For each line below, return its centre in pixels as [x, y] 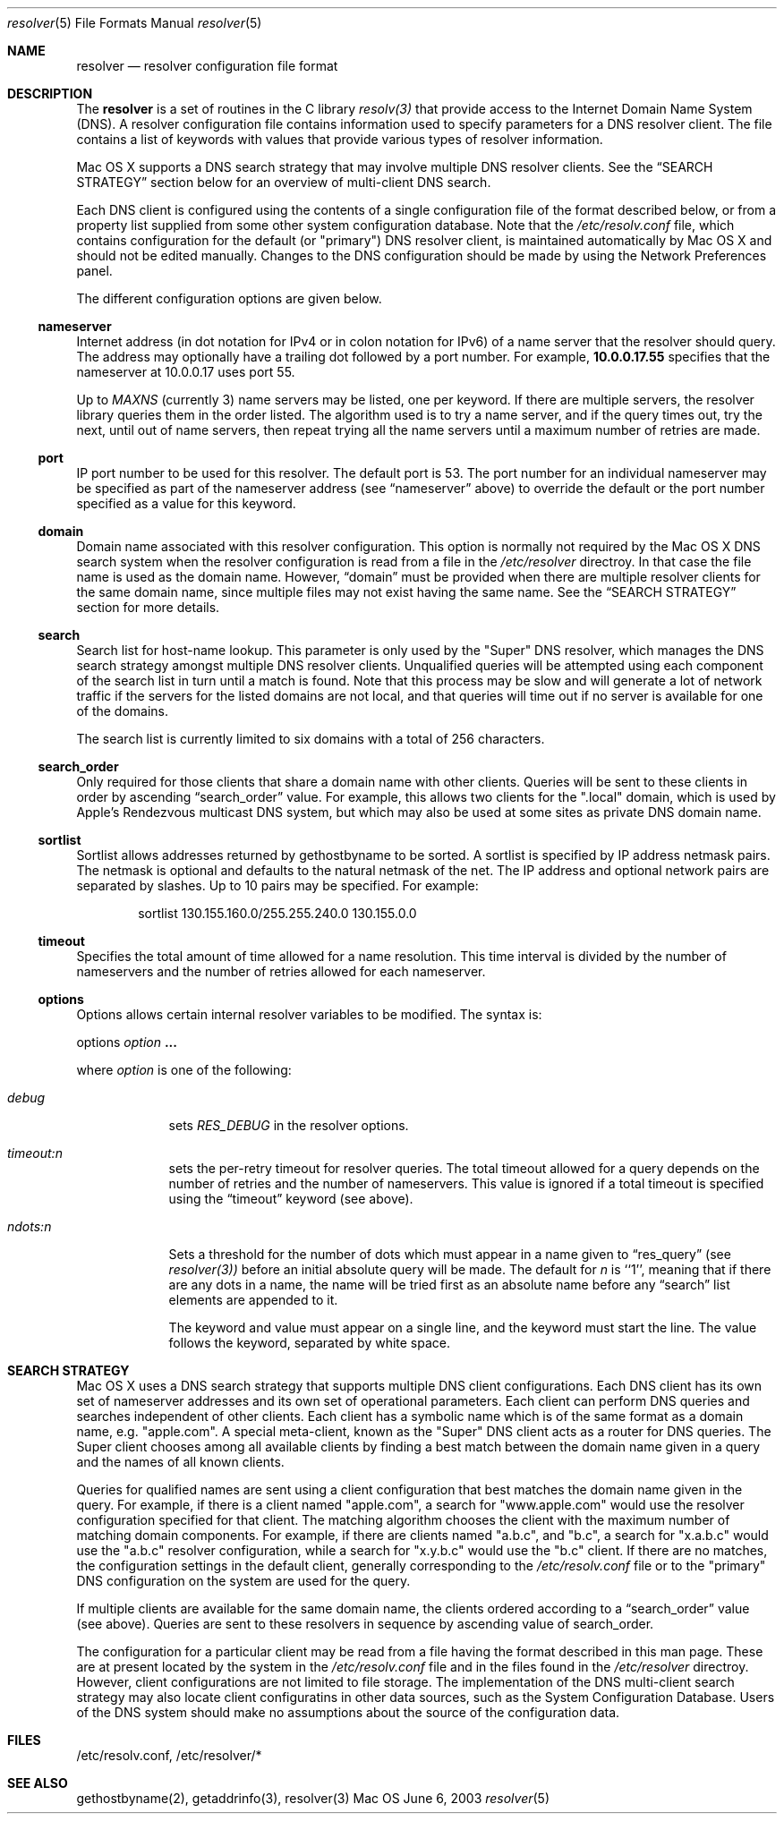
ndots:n [30, 1226]
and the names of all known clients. [180, 1462]
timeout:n [35, 1153]
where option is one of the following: [184, 1070]
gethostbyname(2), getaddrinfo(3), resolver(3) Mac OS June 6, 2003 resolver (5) [313, 1798]
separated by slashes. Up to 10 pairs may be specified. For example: [277, 885]
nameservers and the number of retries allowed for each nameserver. [281, 971]
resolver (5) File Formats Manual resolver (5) [135, 23]
